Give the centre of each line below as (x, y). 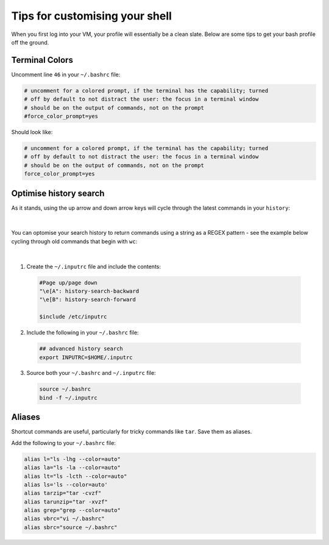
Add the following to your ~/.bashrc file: (63, 443)
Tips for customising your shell (91, 16)
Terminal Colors (42, 60)
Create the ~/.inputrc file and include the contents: (94, 266)
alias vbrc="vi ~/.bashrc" (64, 519)
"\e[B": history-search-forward (88, 300)
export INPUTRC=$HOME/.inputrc (86, 357)
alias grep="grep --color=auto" (73, 510)
